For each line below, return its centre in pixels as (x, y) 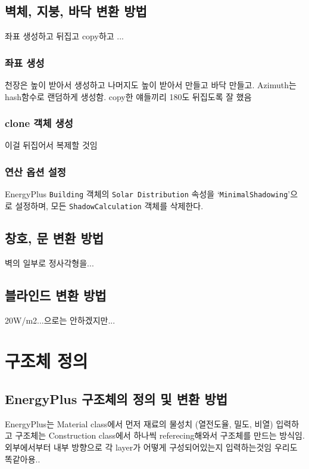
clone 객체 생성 (39, 123)
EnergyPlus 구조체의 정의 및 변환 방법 (116, 398)
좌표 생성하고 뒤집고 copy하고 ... (65, 36)
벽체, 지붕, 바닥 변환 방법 (76, 11)
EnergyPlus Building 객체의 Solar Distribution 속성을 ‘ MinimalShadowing (146, 194)
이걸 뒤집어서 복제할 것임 (51, 145)
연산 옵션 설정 (35, 171)
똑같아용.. (23, 459)
